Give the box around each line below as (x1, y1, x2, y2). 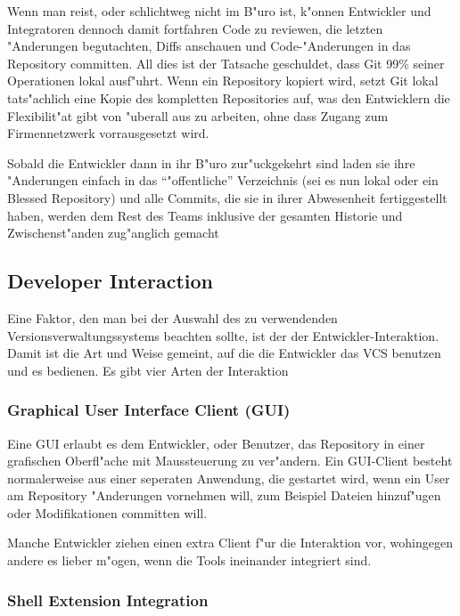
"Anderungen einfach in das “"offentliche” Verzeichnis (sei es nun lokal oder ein (7, 171, 439, 190)
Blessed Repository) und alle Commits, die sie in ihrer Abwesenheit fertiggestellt (7, 188, 448, 207)
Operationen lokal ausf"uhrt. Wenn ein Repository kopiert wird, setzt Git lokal (7, 71, 439, 90)
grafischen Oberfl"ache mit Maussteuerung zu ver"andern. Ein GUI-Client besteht (7, 451, 453, 470)
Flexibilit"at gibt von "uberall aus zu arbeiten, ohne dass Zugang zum (7, 106, 389, 125)
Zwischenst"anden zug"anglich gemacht (7, 223, 219, 242)
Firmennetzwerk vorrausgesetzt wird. (7, 124, 209, 142)
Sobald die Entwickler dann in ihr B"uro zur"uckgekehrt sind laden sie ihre (7, 153, 415, 172)
